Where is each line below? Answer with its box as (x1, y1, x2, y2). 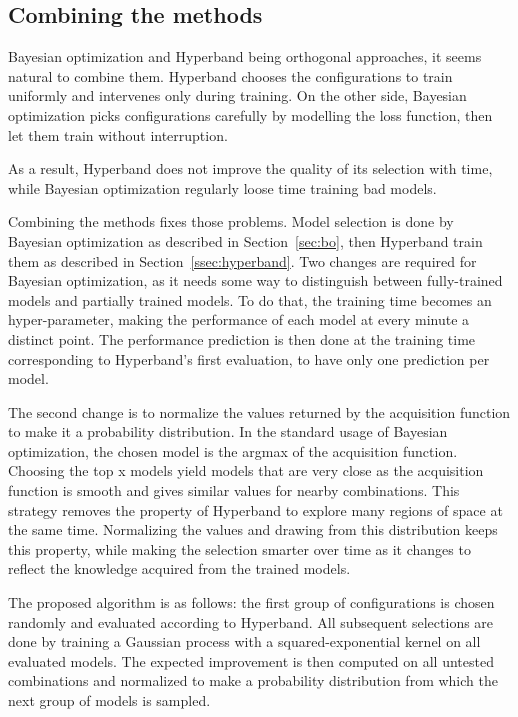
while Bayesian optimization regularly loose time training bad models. (8, 177, 437, 198)
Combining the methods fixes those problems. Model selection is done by (8, 211, 454, 232)
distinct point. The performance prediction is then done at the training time (8, 328, 476, 349)
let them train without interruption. (8, 124, 228, 145)
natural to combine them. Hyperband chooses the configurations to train (8, 65, 453, 86)
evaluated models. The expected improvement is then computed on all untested (8, 650, 494, 671)
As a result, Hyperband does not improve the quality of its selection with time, (8, 158, 493, 179)
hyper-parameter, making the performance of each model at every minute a (8, 309, 470, 330)
